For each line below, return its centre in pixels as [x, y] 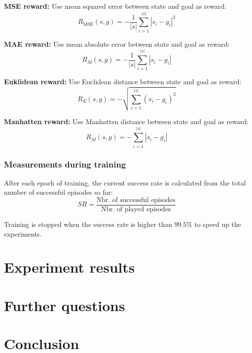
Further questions [65, 305]
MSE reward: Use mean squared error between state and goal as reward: [115, 6]
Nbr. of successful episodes [136, 200]
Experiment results [69, 267]
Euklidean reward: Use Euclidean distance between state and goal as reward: [123, 82]
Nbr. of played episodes [136, 210]
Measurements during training [65, 164]
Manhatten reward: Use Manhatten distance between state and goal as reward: [126, 121]
